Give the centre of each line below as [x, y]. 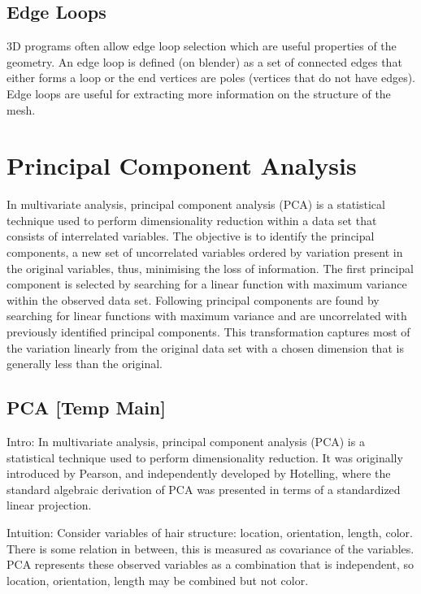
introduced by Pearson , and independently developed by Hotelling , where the [199, 473]
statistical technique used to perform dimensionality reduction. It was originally [205, 457]
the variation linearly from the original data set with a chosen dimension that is [205, 347]
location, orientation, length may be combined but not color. [158, 580]
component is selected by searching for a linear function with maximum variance [207, 284]
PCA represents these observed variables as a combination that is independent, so [210, 564]
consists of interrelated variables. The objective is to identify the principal [191, 236]
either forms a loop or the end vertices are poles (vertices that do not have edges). [211, 78]
